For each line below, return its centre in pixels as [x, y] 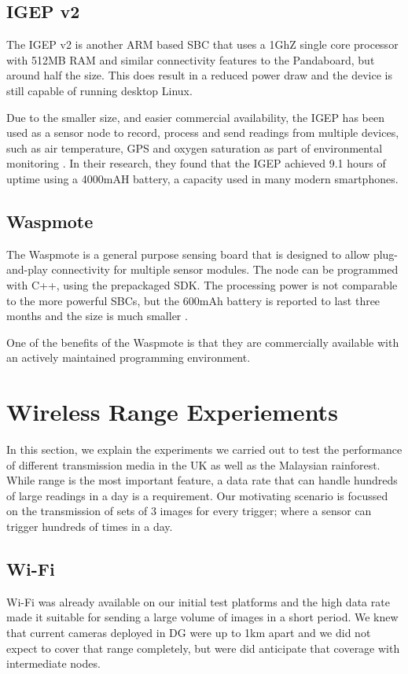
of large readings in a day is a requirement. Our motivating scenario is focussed [197, 495]
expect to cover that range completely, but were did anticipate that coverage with [203, 648]
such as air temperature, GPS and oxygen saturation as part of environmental [195, 147]
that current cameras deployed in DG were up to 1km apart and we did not [189, 632]
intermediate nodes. [53, 663]
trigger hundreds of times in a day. [90, 526]
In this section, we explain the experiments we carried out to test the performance [204, 449]
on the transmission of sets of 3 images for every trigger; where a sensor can [189, 511]
